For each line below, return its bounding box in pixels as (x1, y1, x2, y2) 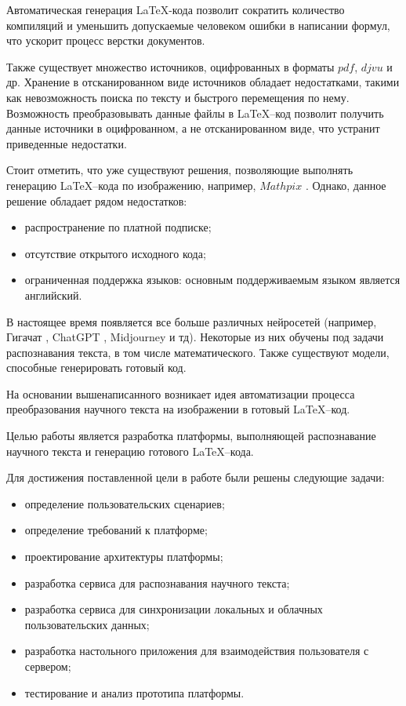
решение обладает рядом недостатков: (6, 192, 187, 209)
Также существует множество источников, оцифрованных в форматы (6, 58, 335, 75)
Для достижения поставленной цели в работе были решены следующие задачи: (6, 469, 385, 486)
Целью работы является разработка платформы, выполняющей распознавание (6, 428, 376, 444)
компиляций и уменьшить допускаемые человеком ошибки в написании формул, (6, 16, 390, 33)
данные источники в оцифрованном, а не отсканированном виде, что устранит (6, 120, 380, 136)
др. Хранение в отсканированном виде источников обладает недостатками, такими (6, 74, 400, 90)
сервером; (24, 658, 71, 674)
